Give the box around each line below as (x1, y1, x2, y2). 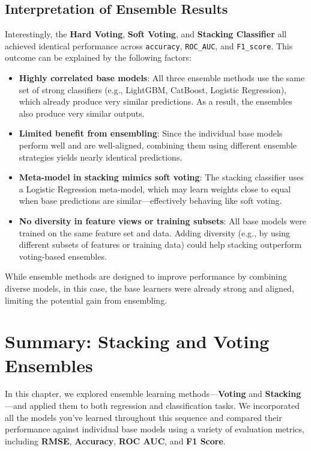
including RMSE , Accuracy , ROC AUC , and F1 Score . (5, 434, 226, 447)
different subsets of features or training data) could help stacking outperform (19, 238, 302, 251)
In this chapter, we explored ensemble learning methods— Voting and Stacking (5, 387, 301, 400)
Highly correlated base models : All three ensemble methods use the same (19, 72, 305, 84)
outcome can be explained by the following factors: (5, 51, 192, 64)
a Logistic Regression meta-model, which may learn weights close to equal (19, 182, 291, 195)
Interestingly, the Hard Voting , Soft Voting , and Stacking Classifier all (5, 28, 287, 40)
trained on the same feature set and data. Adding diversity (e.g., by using (19, 226, 290, 239)
